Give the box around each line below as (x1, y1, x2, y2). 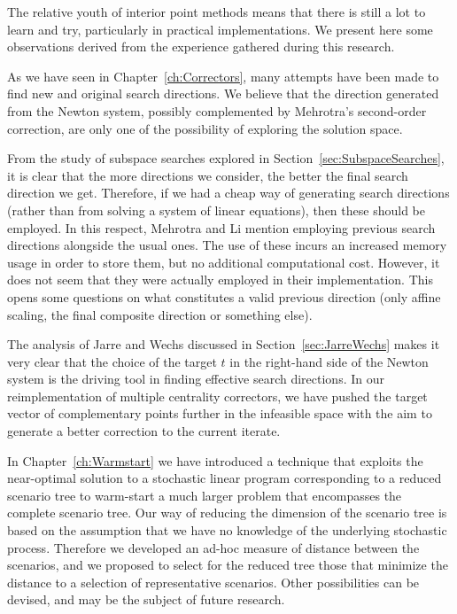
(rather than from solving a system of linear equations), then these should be (7, 200, 425, 219)
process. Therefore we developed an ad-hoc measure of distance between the (7, 538, 420, 556)
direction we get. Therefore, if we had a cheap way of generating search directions (7, 183, 450, 202)
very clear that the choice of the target (7, 352, 217, 370)
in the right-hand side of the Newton (229, 352, 429, 370)
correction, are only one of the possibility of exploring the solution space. (7, 119, 403, 137)
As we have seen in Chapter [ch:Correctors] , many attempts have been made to (7, 66, 439, 85)
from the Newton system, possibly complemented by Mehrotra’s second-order (7, 101, 427, 120)
